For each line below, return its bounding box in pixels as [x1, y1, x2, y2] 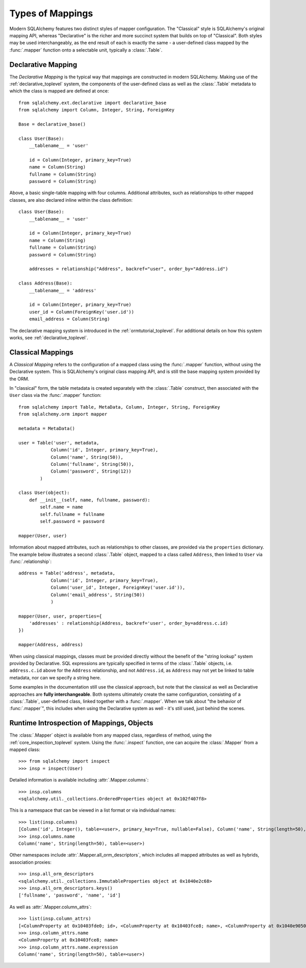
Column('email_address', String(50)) [50, 592, 145, 598]
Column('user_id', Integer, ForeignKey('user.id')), [50, 585, 186, 591]
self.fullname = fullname [40, 511, 105, 517]
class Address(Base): [18, 280, 72, 286]
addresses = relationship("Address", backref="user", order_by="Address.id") [29, 266, 228, 272]
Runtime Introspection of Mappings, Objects [9, 719, 154, 727]
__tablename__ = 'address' [29, 288, 97, 293]
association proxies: [9, 859, 52, 865]
